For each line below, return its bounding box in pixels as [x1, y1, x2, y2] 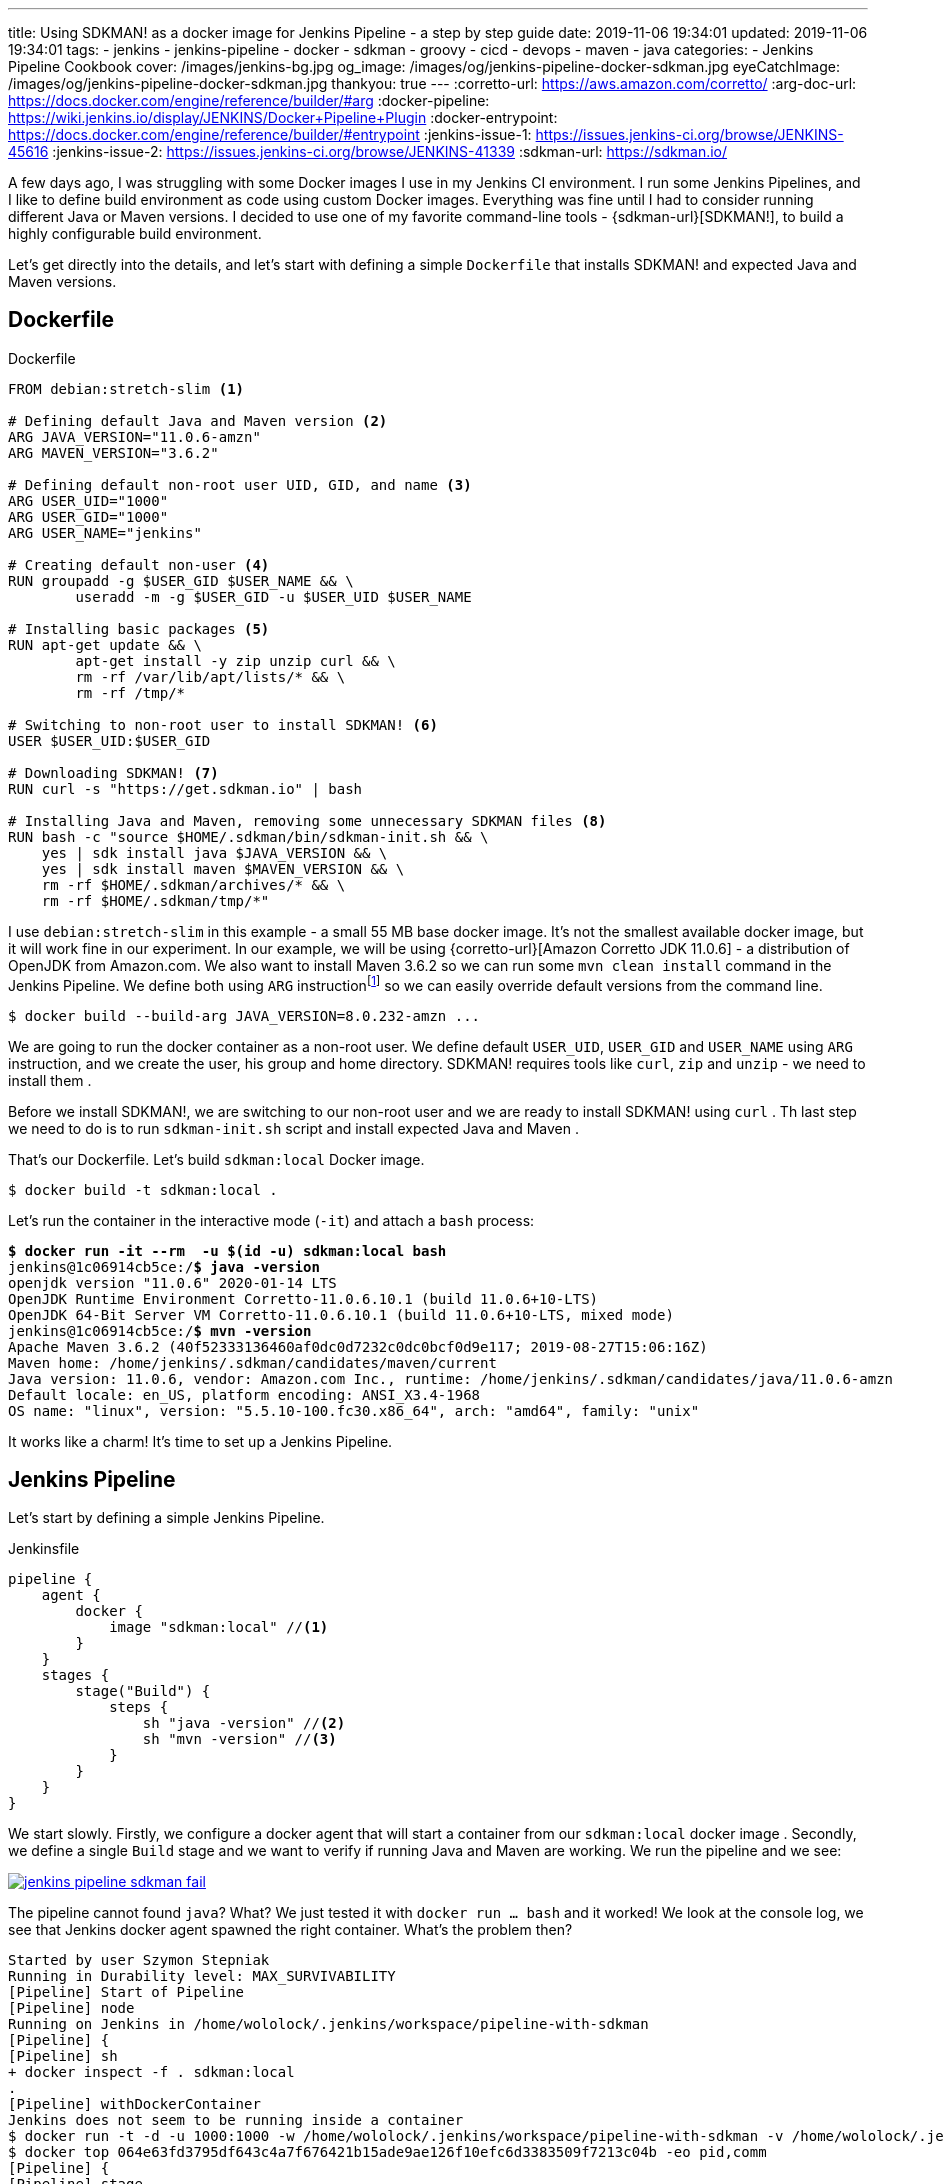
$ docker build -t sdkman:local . [8, 1181, 278, 1198]
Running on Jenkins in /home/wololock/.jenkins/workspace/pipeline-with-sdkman [8, 2016, 649, 2033]
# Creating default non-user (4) [8, 556, 270, 573]
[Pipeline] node [8, 2000, 135, 2017]
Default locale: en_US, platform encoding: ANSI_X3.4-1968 [8, 1386, 481, 1403]
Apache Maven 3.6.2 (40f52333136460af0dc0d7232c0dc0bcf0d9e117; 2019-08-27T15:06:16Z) [8, 1338, 708, 1355]
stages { [41, 1667, 110, 1684]
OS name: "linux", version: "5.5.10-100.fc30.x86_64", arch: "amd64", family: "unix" [8, 1402, 700, 1419]
